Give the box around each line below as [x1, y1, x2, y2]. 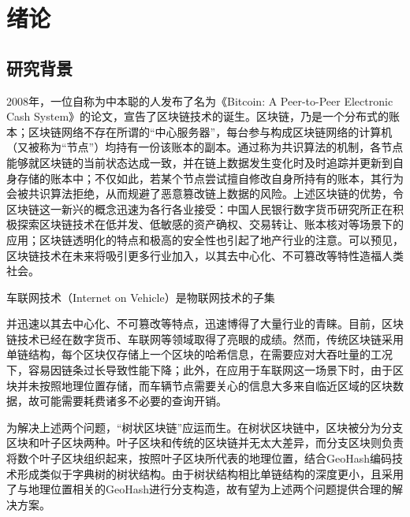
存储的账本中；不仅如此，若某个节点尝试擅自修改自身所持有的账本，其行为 [17, 169, 404, 186]
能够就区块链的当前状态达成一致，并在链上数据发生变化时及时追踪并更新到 [6, 154, 393, 170]
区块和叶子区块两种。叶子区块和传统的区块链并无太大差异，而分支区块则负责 [6, 434, 404, 451]
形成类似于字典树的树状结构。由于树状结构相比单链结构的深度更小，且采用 [17, 465, 404, 482]
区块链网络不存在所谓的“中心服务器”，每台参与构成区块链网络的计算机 [28, 123, 393, 139]
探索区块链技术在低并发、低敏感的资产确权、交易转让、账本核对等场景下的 [17, 216, 404, 232]
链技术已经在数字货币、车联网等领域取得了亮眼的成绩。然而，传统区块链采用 [6, 330, 404, 347]
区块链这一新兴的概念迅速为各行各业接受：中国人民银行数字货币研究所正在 [6, 200, 393, 217]
